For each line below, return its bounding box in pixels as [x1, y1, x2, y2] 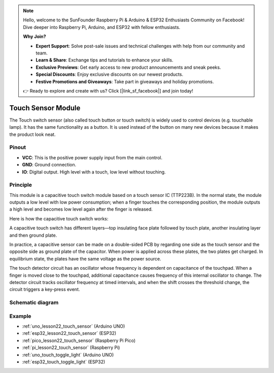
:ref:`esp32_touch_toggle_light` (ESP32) [22, 359, 106, 365]
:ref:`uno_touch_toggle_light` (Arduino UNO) [22, 352, 114, 358]
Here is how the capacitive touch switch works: [9, 215, 109, 221]
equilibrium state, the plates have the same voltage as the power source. [9, 255, 161, 262]
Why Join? [23, 34, 46, 40]
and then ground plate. [9, 232, 57, 238]
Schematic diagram [9, 299, 59, 306]
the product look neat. [9, 131, 56, 137]
